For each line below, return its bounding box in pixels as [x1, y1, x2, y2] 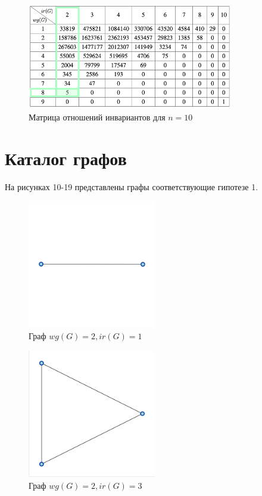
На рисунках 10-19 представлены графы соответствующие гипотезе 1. [5, 180, 258, 193]
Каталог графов [5, 145, 127, 170]
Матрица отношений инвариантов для [29, 111, 166, 123]
